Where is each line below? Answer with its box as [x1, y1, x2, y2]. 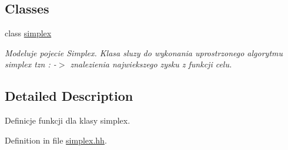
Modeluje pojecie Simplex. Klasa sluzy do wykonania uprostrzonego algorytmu [5, 46, 283, 59]
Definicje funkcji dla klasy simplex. [5, 114, 130, 127]
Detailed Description [5, 87, 133, 105]
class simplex [5, 27, 52, 39]
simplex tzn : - [5, 58, 56, 70]
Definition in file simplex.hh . [5, 134, 107, 146]
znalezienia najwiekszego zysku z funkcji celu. [70, 58, 232, 70]
